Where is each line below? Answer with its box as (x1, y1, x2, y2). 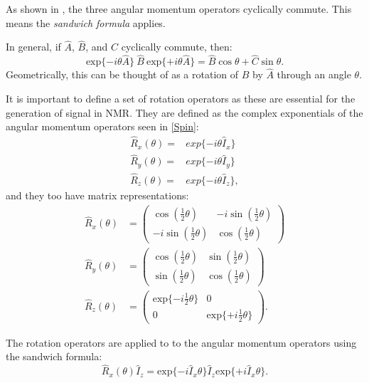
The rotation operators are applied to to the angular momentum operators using (6, 335, 357, 350)
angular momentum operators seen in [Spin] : (6, 119, 199, 134)
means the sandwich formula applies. (6, 15, 166, 30)
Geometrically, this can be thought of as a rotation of (6, 67, 239, 82)
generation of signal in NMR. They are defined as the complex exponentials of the (6, 105, 363, 120)
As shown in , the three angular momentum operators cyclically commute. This (6, 1, 352, 16)
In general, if (6, 39, 61, 54)
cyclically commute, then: (121, 39, 232, 54)
